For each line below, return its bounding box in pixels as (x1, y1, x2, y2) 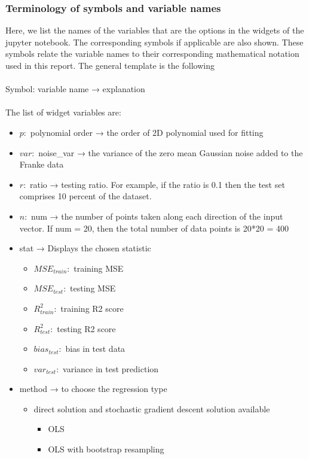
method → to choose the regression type (19, 382, 167, 395)
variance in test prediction (63, 362, 159, 375)
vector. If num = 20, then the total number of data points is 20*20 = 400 (19, 221, 289, 234)
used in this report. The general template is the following (5, 59, 215, 71)
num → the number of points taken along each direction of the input (31, 209, 283, 222)
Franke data (19, 158, 64, 171)
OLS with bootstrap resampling (48, 443, 164, 455)
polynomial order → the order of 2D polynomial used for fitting (30, 126, 264, 138)
